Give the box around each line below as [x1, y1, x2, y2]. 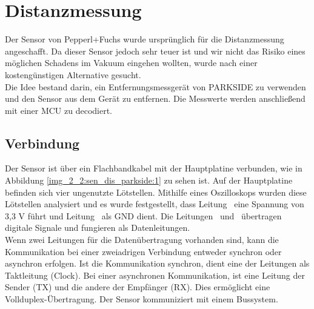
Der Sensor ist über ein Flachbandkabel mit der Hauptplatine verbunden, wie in [5, 162, 302, 174]
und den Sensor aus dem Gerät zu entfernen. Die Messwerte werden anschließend [5, 92, 306, 105]
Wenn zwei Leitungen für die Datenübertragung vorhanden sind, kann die [5, 233, 279, 246]
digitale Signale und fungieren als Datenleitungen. [5, 221, 190, 234]
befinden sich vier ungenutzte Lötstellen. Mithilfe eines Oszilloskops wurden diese [5, 185, 307, 198]
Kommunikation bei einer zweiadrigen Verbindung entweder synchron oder [5, 245, 282, 257]
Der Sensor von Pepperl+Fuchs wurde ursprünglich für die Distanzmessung [5, 33, 284, 45]
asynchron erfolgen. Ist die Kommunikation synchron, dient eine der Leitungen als [5, 257, 310, 270]
